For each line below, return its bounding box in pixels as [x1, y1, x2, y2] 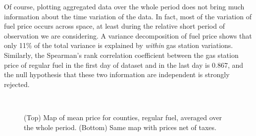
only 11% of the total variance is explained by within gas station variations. [4, 40, 233, 50]
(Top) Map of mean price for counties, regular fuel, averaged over [24, 112, 222, 122]
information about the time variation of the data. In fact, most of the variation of [4, 11, 252, 21]
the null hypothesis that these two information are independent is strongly [4, 69, 230, 80]
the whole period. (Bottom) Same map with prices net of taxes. [24, 122, 216, 132]
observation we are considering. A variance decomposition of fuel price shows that [4, 30, 252, 41]
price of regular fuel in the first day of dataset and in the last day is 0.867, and [4, 59, 244, 70]
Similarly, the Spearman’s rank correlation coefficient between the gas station [4, 49, 239, 60]
